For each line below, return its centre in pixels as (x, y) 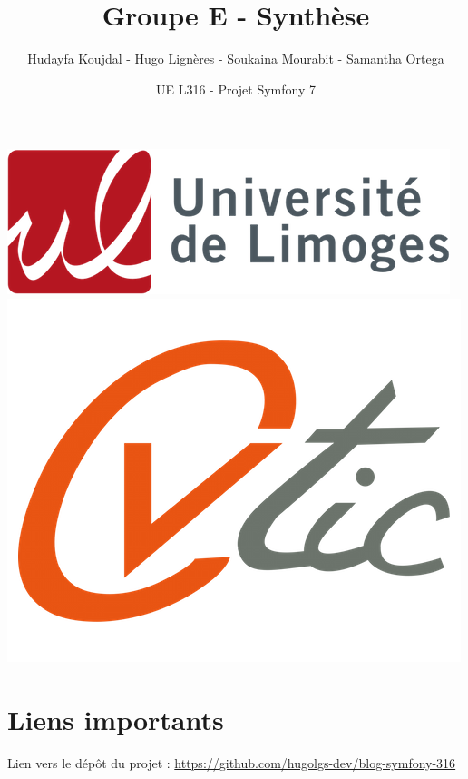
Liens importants (116, 719)
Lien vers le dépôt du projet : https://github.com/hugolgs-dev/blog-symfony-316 (232, 762)
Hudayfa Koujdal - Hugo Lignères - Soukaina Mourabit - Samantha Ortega (236, 59)
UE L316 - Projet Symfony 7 (236, 89)
